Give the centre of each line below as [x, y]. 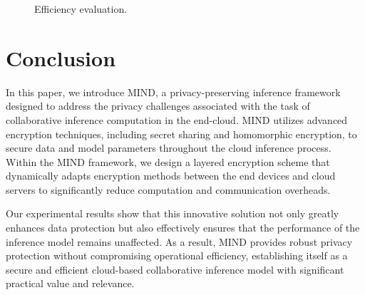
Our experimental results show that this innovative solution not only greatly [173, 213]
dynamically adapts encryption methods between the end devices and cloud [171, 176]
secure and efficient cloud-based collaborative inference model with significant [175, 269]
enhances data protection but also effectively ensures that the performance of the [183, 228]
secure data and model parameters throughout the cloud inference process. [169, 148]
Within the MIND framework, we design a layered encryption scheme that [168, 161]
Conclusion [61, 57]
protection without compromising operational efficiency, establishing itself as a [177, 255]
